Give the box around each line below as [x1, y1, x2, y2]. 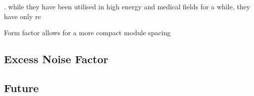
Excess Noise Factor [4, 51, 108, 67]
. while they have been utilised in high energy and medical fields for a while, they [4, 1, 251, 11]
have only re [4, 11, 41, 21]
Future [4, 80, 39, 95]
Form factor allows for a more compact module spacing [4, 27, 171, 38]
